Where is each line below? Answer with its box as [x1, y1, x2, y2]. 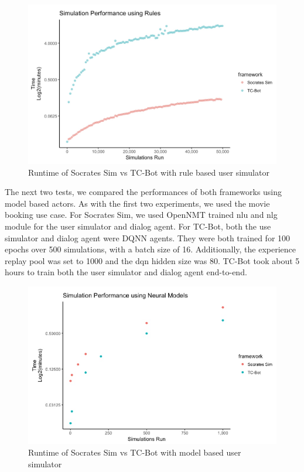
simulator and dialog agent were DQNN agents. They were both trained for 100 [5, 231, 291, 244]
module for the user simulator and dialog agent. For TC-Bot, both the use [5, 220, 271, 232]
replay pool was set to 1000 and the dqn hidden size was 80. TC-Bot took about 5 [5, 254, 300, 266]
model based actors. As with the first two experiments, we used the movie [5, 197, 270, 209]
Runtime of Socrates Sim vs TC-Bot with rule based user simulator [28, 166, 269, 178]
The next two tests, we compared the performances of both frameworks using [5, 186, 282, 198]
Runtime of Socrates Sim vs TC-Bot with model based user [28, 446, 241, 458]
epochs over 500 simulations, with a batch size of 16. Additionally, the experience [5, 243, 296, 255]
